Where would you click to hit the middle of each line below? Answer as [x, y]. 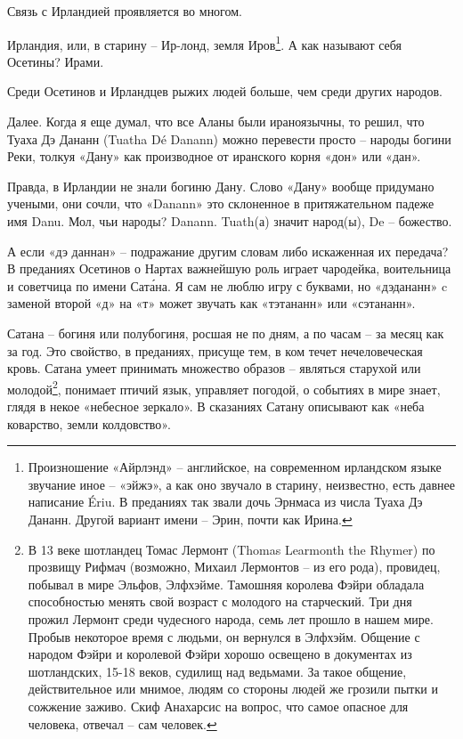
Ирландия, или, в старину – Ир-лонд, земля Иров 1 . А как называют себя [204, 43]
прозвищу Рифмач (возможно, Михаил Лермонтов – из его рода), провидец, [234, 567]
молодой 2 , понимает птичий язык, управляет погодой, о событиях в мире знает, [224, 387]
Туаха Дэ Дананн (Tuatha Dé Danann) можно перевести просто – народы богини [229, 138]
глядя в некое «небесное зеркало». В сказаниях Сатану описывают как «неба [216, 406]
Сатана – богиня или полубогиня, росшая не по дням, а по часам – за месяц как [226, 333]
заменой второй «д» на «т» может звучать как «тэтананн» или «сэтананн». [211, 303]
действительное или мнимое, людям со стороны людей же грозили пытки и [233, 689]
